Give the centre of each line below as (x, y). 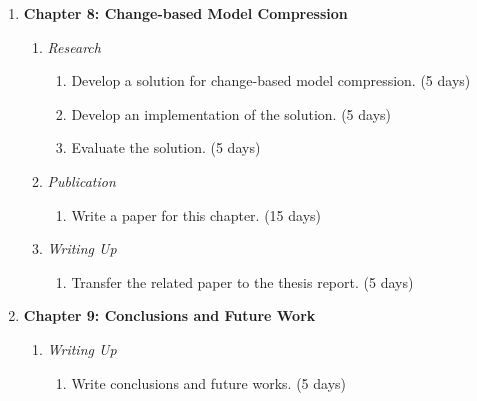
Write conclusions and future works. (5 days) (208, 382)
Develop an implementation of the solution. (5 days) (231, 113)
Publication (81, 180)
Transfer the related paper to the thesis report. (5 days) (242, 281)
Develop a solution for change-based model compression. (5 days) (271, 80)
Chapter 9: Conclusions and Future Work (169, 315)
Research (74, 46)
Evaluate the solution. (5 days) (166, 147)
